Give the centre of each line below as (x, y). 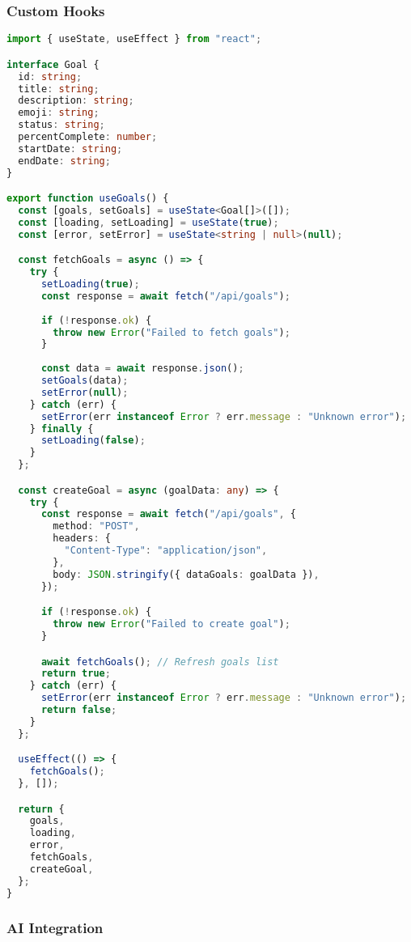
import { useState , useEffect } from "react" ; (134, 39)
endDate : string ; (64, 161)
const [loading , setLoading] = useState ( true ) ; (148, 222)
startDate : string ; (70, 149)
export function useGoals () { (88, 199)
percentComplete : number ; (88, 137)
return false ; (79, 710)
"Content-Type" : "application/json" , (166, 551)
